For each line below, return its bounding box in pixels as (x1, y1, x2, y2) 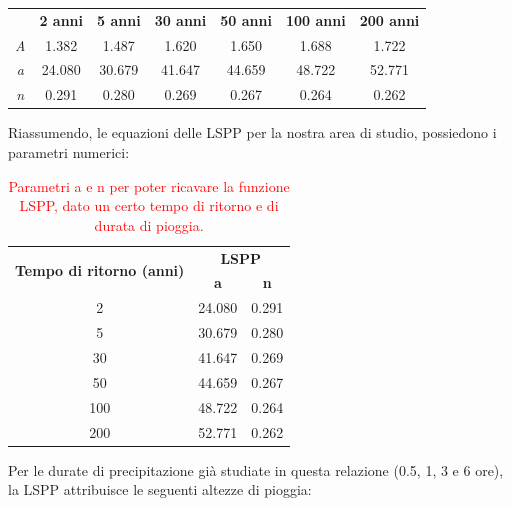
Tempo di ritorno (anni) (15, 260, 185, 281)
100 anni (285, 9, 346, 30)
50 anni (220, 9, 272, 30)
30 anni (154, 9, 207, 30)
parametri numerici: (8, 141, 130, 162)
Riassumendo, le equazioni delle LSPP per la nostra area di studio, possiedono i (8, 122, 497, 143)
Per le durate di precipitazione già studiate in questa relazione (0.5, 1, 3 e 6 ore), (8, 459, 504, 480)
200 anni (359, 9, 420, 30)
